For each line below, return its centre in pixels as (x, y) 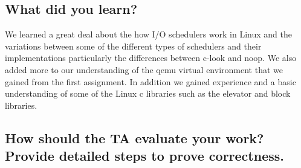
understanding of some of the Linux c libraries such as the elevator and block (148, 93)
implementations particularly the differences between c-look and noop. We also (151, 58)
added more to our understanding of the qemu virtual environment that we (144, 69)
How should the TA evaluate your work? (134, 137)
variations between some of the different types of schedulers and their (133, 46)
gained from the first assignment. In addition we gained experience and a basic (150, 81)
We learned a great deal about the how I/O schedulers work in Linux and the (148, 34)
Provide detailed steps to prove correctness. (144, 156)
